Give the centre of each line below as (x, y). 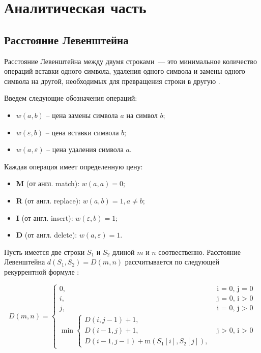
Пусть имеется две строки (45, 252)
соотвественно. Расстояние (199, 252)
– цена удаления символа (85, 149)
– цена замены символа (82, 115)
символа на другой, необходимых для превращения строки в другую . (112, 81)
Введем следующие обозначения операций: (71, 98)
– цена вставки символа (82, 132)
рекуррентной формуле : (42, 271)
